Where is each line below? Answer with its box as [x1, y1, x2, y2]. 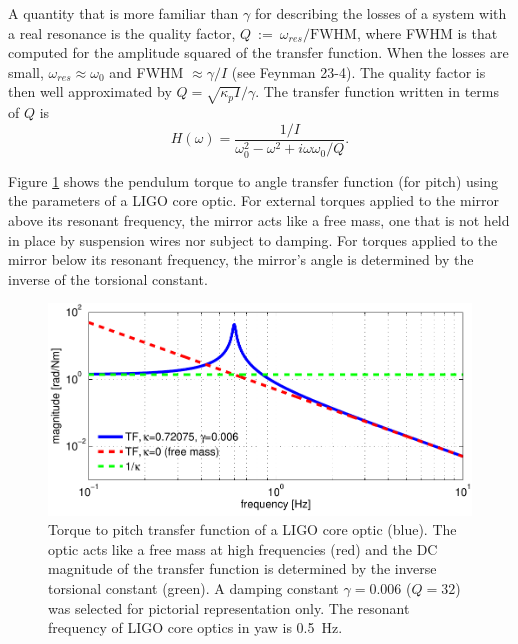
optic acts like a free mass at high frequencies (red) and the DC [48, 538, 438, 559]
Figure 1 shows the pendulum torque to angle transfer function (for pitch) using [8, 170, 498, 191]
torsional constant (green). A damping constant [48, 578, 339, 599]
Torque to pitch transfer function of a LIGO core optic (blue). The [48, 519, 457, 540]
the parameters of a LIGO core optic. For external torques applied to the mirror [8, 190, 499, 211]
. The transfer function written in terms [255, 81, 499, 102]
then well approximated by [8, 81, 172, 102]
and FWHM [109, 61, 184, 82]
